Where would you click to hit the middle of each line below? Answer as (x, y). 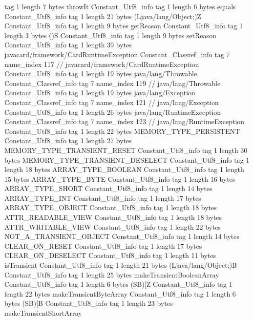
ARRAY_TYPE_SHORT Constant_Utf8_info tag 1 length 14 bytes (108, 188)
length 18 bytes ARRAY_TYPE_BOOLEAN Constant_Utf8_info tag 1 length (124, 169)
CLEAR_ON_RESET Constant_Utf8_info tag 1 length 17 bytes (103, 246)
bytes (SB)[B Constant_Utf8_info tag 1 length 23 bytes (89, 303)
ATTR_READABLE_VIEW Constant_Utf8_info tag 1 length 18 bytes (113, 217)
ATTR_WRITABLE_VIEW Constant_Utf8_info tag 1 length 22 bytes (113, 226)
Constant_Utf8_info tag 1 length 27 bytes (68, 140)
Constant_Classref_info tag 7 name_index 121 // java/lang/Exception (112, 102)
